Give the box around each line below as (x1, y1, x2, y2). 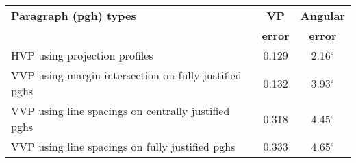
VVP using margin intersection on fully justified (11, 67, 242, 83)
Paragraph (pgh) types (11, 8, 136, 23)
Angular (300, 8, 345, 23)
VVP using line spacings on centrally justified (11, 103, 230, 118)
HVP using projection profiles (11, 47, 153, 63)
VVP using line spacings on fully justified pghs (11, 138, 236, 154)
